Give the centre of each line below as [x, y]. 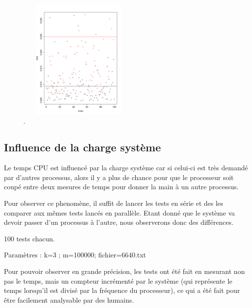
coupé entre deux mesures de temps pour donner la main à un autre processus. [121, 187]
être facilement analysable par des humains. [69, 299]
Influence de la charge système [82, 147]
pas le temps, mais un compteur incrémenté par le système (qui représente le [118, 281]
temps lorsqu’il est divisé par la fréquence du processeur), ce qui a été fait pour [122, 290]
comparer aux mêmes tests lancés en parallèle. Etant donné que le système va [119, 212]
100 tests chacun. [29, 238]
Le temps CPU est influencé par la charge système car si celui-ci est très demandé [126, 168]
